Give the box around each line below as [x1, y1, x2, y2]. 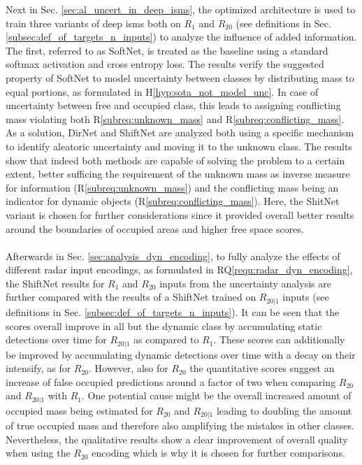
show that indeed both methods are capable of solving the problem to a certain [6, 152, 345, 167]
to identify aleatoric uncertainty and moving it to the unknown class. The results [6, 138, 352, 153]
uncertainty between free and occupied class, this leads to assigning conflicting [6, 98, 341, 113]
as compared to [133, 332, 199, 347]
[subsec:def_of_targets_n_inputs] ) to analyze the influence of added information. [6, 29, 357, 44]
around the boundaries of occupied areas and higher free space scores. [6, 221, 304, 236]
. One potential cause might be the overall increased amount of [81, 388, 352, 403]
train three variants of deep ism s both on [6, 15, 181, 30]
